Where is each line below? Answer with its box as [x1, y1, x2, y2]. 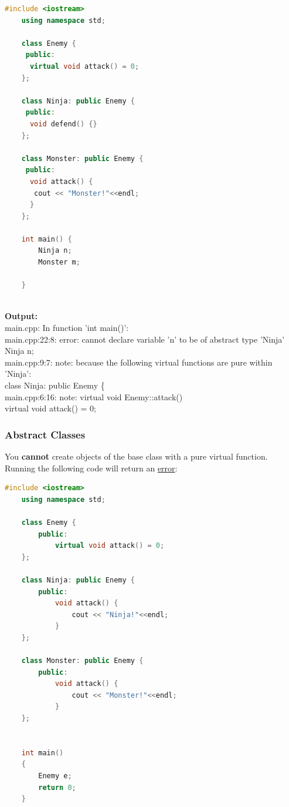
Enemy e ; [38, 772, 72, 781]
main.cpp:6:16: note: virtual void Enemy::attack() [5, 390, 183, 403]
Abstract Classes [5, 427, 86, 441]
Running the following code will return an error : [5, 461, 178, 474]
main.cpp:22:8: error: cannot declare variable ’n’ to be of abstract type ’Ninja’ [5, 333, 285, 345]
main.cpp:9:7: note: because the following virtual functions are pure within [5, 356, 273, 368]
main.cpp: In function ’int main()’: [5, 322, 129, 334]
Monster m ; [38, 258, 80, 267]
